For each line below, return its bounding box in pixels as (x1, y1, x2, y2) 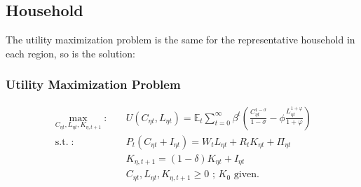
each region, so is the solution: (6, 46, 135, 60)
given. (233, 169, 259, 180)
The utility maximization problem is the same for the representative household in (6, 32, 355, 47)
